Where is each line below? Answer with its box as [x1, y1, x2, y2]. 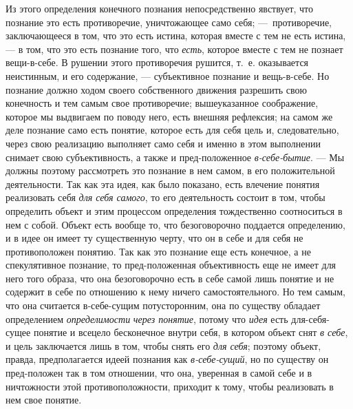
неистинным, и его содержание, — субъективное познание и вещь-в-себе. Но [6, 68, 330, 83]
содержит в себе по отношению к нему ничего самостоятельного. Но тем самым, [6, 284, 345, 299]
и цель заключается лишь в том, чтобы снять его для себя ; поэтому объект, [6, 338, 321, 353]
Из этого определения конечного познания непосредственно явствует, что [6, 1, 314, 15]
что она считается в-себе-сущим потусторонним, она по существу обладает [6, 298, 321, 313]
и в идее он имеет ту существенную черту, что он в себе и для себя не [6, 231, 303, 245]
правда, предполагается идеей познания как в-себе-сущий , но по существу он [6, 352, 329, 366]
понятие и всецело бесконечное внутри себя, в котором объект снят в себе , [33, 325, 348, 339]
